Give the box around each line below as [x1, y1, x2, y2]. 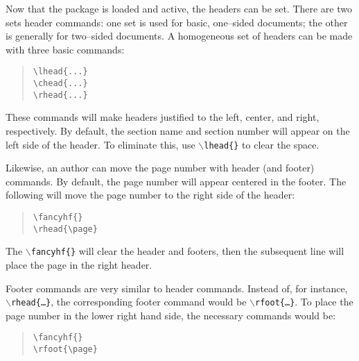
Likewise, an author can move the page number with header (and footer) [6, 160, 315, 175]
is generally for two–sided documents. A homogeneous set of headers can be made [6, 28, 353, 43]
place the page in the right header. [6, 257, 152, 271]
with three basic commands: [6, 42, 125, 56]
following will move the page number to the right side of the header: [6, 187, 295, 202]
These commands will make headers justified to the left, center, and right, [6, 110, 319, 124]
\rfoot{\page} [33, 344, 98, 355]
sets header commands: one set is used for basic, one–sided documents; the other [6, 15, 348, 29]
